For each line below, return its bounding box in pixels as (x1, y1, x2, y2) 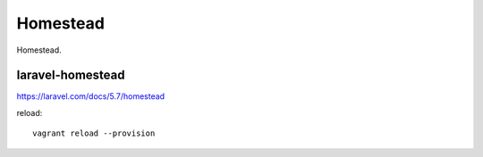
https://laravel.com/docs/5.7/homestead (16, 91, 165, 102)
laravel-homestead (16, 68, 125, 83)
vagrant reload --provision (32, 128, 156, 138)
